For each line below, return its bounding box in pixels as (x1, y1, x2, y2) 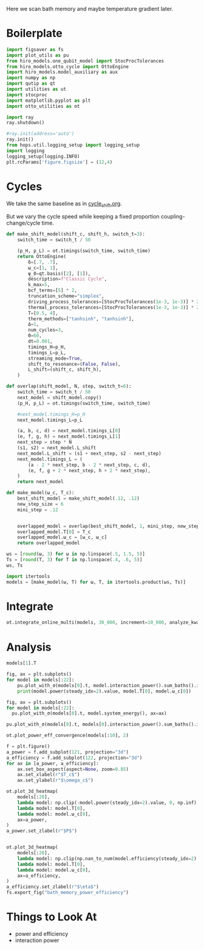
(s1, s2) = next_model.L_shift (17, 445, 97, 451)
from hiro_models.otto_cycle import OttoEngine (6, 63, 129, 69)
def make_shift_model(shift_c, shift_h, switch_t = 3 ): (6, 231, 146, 237)
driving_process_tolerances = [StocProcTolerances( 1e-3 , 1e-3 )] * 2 (28, 298, 200, 305)
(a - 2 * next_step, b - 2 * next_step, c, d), (28, 462, 151, 468)
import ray (6, 114, 34, 120)
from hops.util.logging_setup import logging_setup (6, 142, 140, 148)
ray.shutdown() (6, 120, 45, 126)
